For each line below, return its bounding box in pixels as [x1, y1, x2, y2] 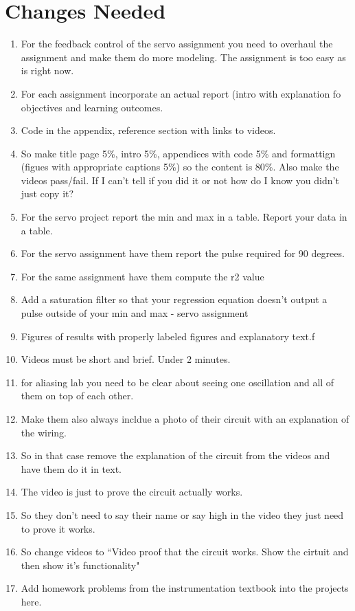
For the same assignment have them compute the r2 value [21, 269, 264, 283]
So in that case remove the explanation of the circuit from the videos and [21, 448, 330, 463]
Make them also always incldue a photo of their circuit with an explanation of [21, 412, 350, 425]
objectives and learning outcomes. [21, 100, 163, 114]
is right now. [21, 63, 74, 78]
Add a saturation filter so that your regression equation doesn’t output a [21, 292, 328, 307]
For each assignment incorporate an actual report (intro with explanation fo [21, 86, 341, 100]
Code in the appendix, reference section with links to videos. [21, 123, 276, 137]
